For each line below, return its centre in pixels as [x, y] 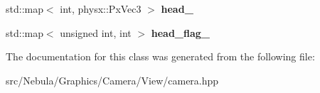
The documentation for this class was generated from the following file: [160, 56]
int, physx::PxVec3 [101, 9]
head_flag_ [180, 32]
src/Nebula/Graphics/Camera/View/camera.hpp [112, 80]
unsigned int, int [96, 32]
